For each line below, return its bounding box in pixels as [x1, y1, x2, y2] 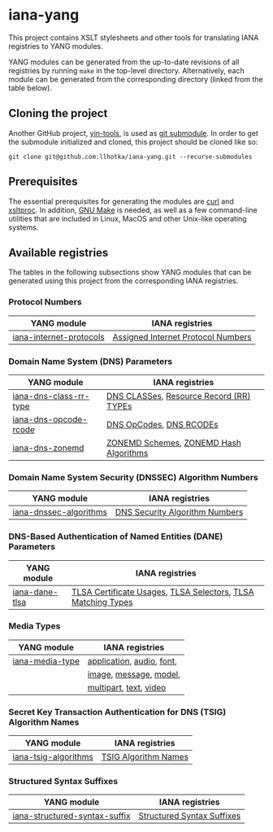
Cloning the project [8, 107, 108, 120]
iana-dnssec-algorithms [12, 506, 108, 518]
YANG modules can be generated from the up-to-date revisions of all [8, 57, 240, 67]
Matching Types [71, 596, 133, 607]
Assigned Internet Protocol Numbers [112, 331, 252, 343]
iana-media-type [12, 655, 80, 667]
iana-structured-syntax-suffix [12, 810, 131, 821]
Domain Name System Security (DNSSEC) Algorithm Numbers [8, 471, 258, 483]
